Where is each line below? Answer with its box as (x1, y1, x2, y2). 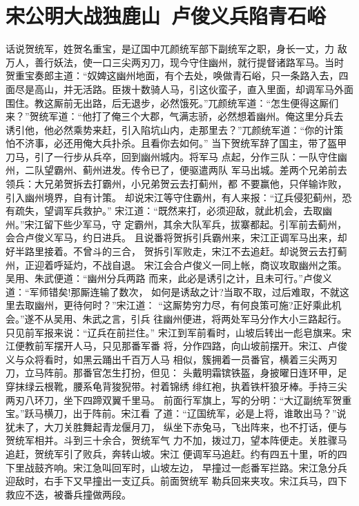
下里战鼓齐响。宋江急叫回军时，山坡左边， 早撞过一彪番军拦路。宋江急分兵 (6, 460, 347, 474)
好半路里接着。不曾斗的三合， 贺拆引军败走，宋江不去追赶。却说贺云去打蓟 (6, 244, 347, 259)
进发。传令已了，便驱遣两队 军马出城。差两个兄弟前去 (101, 163, 347, 177)
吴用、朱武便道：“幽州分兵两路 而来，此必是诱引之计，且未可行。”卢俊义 (6, 271, 332, 285)
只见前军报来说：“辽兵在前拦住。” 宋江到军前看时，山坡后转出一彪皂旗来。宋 (6, 325, 351, 339)
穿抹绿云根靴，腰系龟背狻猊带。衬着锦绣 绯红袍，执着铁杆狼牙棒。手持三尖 (6, 378, 347, 393)
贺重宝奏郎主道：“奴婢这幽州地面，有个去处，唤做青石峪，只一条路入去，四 (6, 68, 349, 83)
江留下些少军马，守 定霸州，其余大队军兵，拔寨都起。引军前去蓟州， (34, 216, 347, 231)
